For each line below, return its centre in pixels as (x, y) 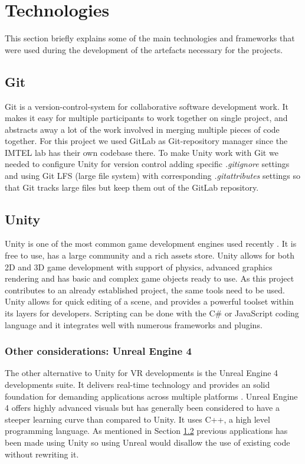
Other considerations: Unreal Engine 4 (98, 351)
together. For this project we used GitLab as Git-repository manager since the (146, 141)
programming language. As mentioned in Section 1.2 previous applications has (146, 431)
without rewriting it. (42, 454)
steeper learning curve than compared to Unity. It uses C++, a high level (137, 419)
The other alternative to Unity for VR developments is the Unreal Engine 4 (142, 373)
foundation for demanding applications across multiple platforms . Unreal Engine (151, 396)
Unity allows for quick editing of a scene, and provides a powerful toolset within (149, 301)
